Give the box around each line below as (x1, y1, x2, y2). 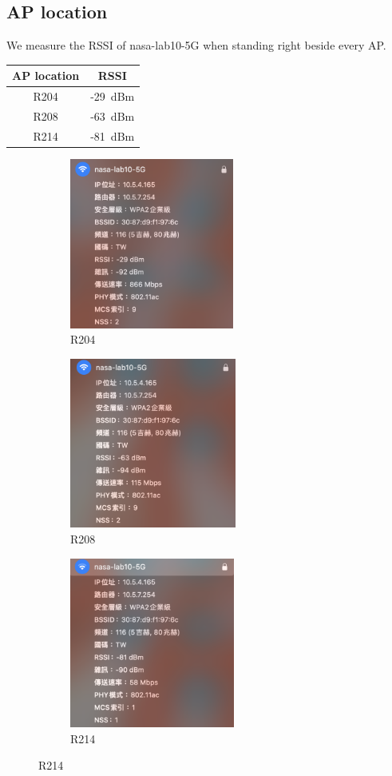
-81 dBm (90, 127, 135, 144)
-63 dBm (90, 107, 135, 124)
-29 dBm (90, 88, 135, 105)
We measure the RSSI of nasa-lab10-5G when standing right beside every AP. (6, 37, 386, 54)
